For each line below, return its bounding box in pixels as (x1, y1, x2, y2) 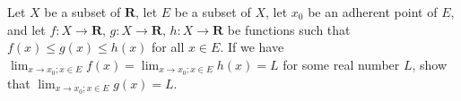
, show (412, 55, 448, 73)
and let (7, 20, 46, 38)
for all (152, 38, 185, 56)
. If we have (220, 38, 284, 56)
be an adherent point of (308, 3, 438, 21)
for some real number (283, 55, 400, 73)
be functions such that (227, 20, 351, 38)
